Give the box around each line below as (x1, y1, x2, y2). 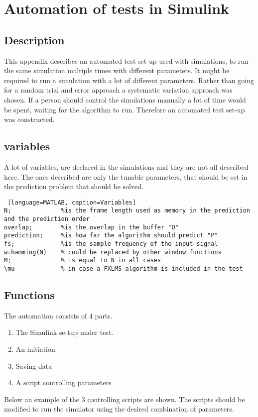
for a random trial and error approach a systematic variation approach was (4, 85, 233, 95)
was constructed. (4, 114, 55, 124)
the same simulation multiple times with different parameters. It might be (4, 65, 230, 76)
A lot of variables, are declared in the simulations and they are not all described (4, 161, 249, 172)
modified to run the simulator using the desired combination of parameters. (4, 404, 234, 414)
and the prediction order (4, 215, 90, 223)
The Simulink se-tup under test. (15, 327, 114, 337)
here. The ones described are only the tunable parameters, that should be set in (4, 171, 248, 182)
